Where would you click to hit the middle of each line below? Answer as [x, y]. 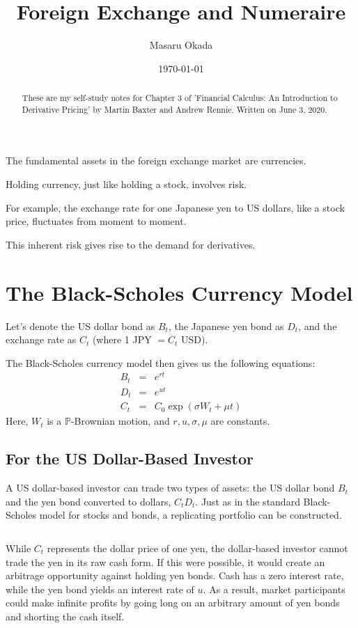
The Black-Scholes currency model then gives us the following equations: [161, 362]
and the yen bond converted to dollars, [88, 501]
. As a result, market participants [274, 589]
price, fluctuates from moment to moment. [96, 221]
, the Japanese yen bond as [226, 325]
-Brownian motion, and [120, 421]
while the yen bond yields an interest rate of [100, 589]
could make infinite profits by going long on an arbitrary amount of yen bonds [173, 603]
